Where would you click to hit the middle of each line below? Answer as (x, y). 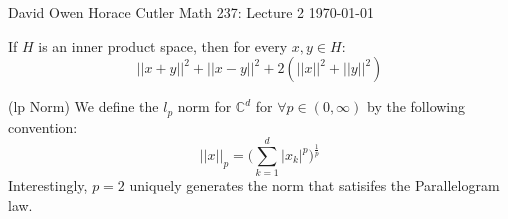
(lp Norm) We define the (83, 106)
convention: (43, 126)
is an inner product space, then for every (163, 45)
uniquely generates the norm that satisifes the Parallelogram (314, 185)
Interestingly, (48, 185)
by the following (416, 106)
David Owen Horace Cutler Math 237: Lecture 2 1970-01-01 (191, 12)
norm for (204, 106)
